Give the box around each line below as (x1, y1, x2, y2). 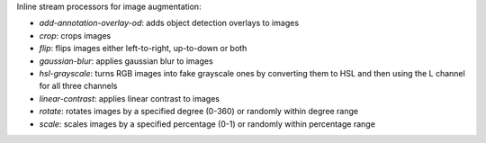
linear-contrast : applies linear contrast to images (39, 93, 220, 103)
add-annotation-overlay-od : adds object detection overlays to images (39, 18, 300, 29)
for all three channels (39, 81, 118, 92)
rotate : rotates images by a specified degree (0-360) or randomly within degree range (39, 106, 359, 117)
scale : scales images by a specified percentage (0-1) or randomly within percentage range (39, 118, 375, 130)
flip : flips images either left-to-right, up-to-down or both (39, 43, 247, 54)
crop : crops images (39, 30, 112, 40)
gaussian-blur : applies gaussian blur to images (39, 55, 213, 67)
